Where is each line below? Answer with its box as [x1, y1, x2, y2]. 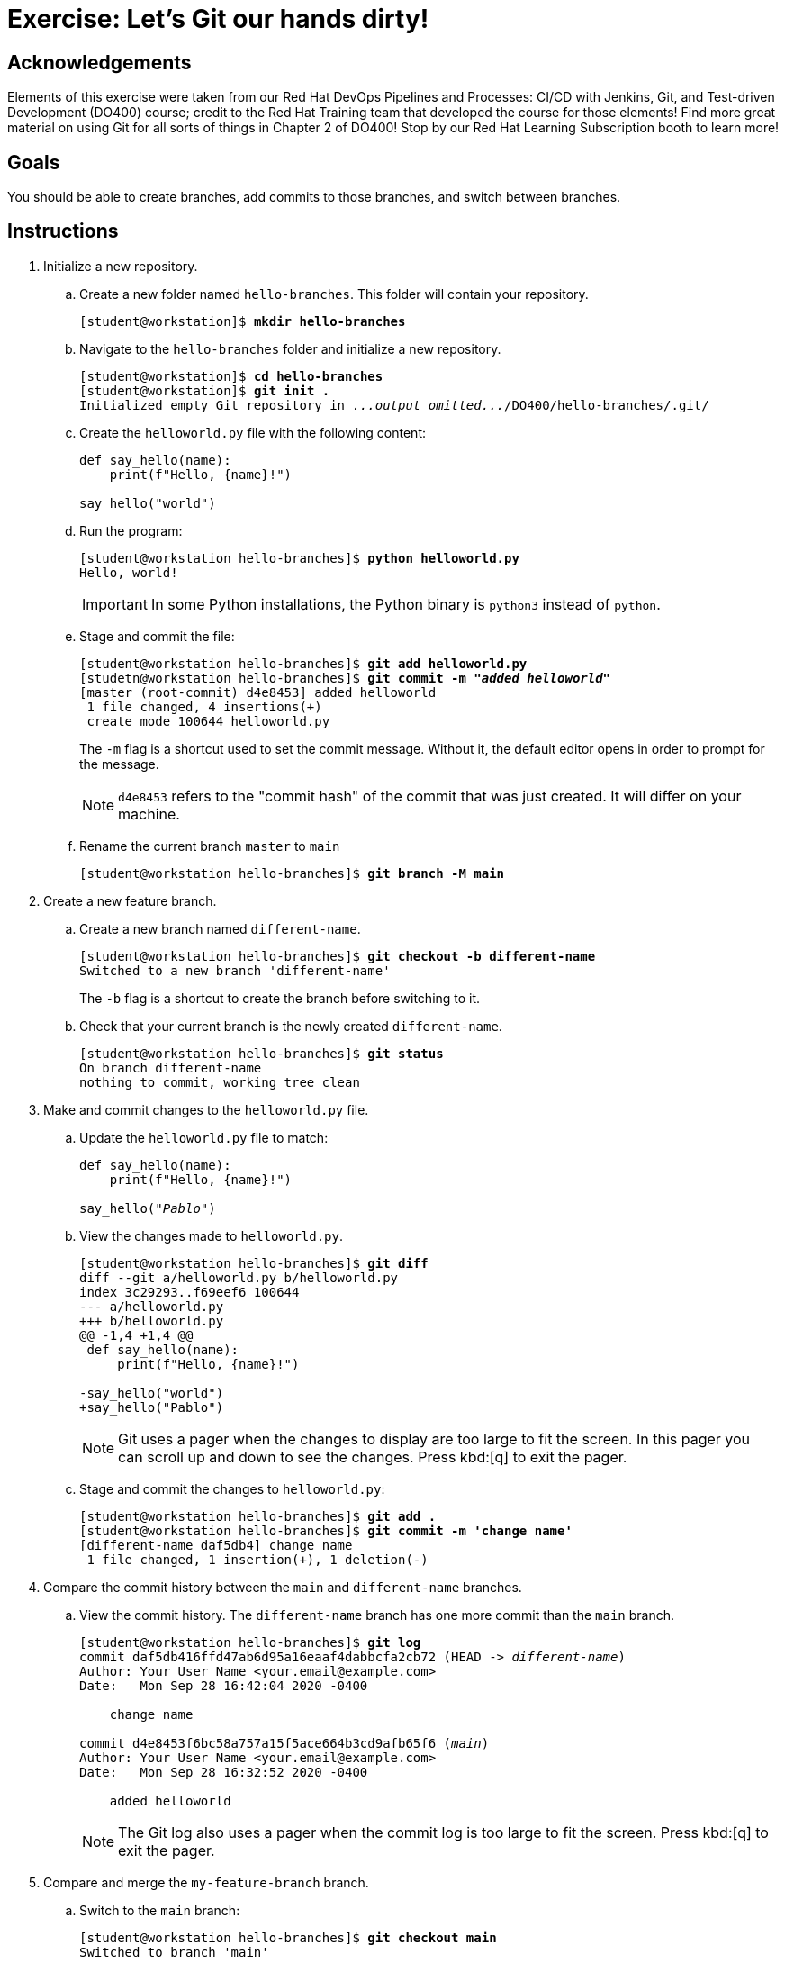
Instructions [7, 220, 119, 243]
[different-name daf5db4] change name [79, 1537, 353, 1552]
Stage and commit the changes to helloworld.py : [79, 1480, 385, 1497]
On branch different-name [79, 1060, 262, 1075]
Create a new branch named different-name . [79, 920, 361, 936]
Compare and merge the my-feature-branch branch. [43, 1874, 369, 1890]
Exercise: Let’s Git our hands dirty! [7, 4, 429, 34]
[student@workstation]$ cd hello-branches [79, 368, 383, 384]
